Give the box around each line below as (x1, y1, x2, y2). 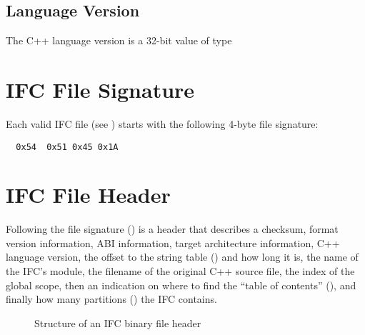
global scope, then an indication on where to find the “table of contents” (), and (6, 277, 356, 292)
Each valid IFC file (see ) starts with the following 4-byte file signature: (6, 116, 319, 131)
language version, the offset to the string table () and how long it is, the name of (6, 249, 359, 264)
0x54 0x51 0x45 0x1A (16, 141, 119, 152)
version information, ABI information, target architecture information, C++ (6, 235, 340, 250)
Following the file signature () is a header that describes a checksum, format (6, 221, 339, 236)
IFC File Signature (6, 74, 195, 104)
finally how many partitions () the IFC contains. (6, 291, 217, 306)
